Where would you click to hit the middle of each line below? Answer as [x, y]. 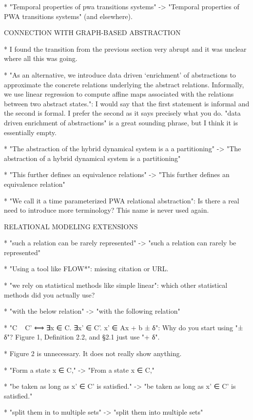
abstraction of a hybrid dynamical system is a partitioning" [92, 158]
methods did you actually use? [49, 294]
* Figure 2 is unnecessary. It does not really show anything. [93, 353]
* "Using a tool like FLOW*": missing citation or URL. [86, 269]
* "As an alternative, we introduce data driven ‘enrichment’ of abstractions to [120, 74]
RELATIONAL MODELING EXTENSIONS [71, 226]
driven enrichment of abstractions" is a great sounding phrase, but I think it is [121, 122]
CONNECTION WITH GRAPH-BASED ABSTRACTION [92, 32]
